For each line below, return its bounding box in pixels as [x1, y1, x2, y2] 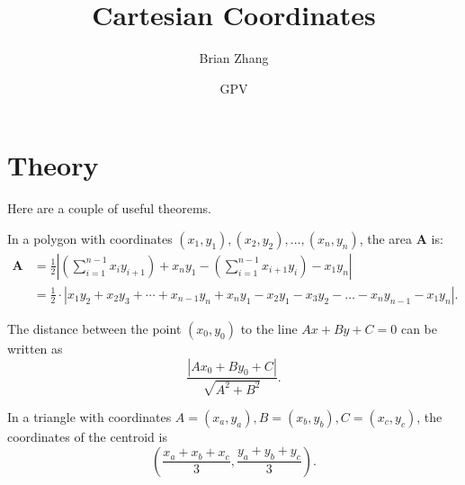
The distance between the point [7, 319, 182, 337]
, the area [359, 229, 413, 247]
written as [7, 338, 63, 357]
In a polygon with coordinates [7, 229, 173, 247]
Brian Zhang [199, 49, 269, 67]
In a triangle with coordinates [7, 407, 172, 426]
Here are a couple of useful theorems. [7, 199, 211, 218]
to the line [240, 319, 298, 337]
